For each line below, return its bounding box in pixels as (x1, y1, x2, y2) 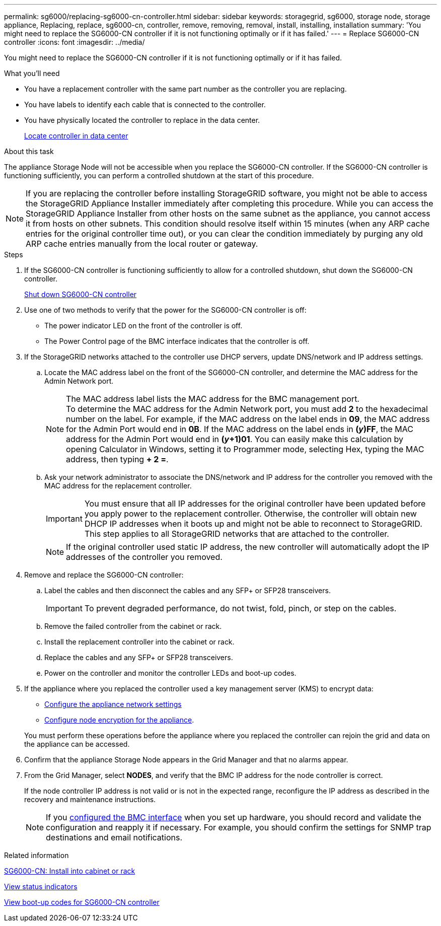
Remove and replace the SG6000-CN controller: (24, 571, 184, 579)
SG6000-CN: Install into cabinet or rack (4, 867, 135, 875)
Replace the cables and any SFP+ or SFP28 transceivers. (44, 653, 233, 662)
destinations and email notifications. (46, 832, 183, 842)
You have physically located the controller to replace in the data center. (24, 116, 260, 124)
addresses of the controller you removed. (66, 552, 223, 562)
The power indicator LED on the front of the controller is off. (44, 321, 243, 330)
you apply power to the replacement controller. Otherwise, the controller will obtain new (84, 509, 417, 519)
